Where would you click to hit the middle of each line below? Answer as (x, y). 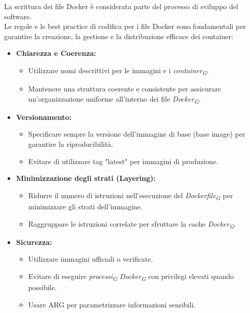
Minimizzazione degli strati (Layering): (86, 178)
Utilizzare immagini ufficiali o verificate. (91, 259)
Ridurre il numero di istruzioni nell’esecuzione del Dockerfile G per (131, 196)
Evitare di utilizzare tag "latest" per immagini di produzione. (123, 161)
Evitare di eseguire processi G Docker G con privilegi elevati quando (131, 276)
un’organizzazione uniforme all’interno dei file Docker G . (115, 99)
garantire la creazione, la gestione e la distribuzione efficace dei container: (119, 36)
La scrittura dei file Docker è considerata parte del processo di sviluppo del (121, 6)
